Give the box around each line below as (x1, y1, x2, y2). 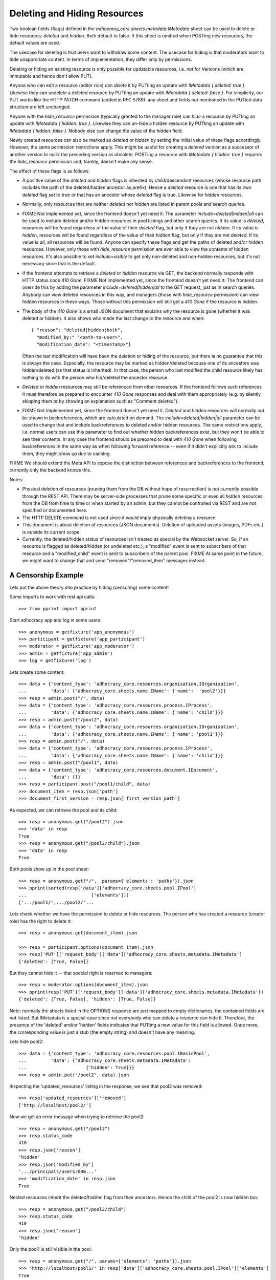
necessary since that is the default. (22, 261, 97, 267)
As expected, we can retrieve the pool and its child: (9, 807, 118, 813)
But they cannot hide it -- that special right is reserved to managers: (9, 970, 153, 976)
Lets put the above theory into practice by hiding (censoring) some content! (9, 584, 169, 591)
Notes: (9, 476, 24, 482)
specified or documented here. (22, 507, 88, 514)
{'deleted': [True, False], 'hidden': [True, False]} (18, 996, 156, 1002)
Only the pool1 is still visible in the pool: (9, 1246, 92, 1252)
